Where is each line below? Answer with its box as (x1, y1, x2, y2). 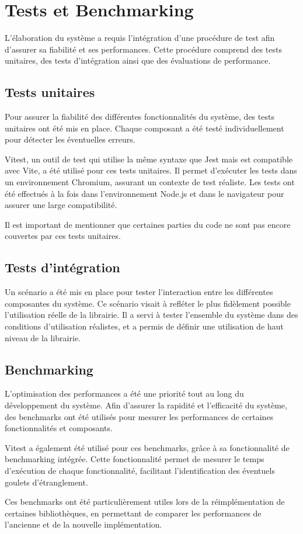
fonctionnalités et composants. (5, 422, 113, 434)
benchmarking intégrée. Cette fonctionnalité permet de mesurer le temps (5, 453, 264, 465)
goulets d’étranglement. (5, 476, 88, 488)
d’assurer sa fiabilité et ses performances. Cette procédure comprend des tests (5, 43, 282, 55)
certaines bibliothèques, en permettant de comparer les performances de (5, 507, 262, 519)
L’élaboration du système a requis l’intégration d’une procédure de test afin (5, 32, 275, 44)
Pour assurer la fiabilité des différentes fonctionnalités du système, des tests (5, 110, 274, 123)
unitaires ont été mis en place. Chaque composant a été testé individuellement (5, 122, 284, 134)
